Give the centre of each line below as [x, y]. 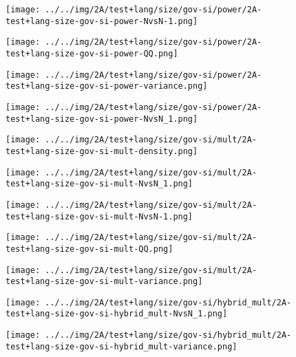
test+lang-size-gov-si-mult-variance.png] [104, 282]
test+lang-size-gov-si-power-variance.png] [107, 86]
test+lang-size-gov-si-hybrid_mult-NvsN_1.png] [117, 314]
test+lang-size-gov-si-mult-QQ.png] [89, 249]
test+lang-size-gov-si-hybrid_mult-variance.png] [121, 346]
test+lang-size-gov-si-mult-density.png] [102, 151]
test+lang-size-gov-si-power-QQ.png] [92, 53]
